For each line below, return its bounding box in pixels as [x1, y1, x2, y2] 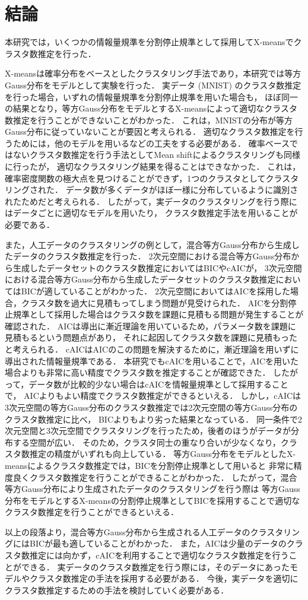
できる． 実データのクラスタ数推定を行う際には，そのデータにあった [21, 560, 290, 573]
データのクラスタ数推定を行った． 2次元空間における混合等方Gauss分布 [12, 250, 291, 262]
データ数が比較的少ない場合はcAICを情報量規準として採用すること [28, 377, 288, 390]
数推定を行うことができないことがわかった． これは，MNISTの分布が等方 [5, 113, 293, 126]
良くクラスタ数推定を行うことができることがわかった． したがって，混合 [12, 471, 297, 483]
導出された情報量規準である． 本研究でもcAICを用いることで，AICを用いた [5, 354, 299, 367]
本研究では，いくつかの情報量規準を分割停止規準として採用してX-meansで [5, 36, 294, 48]
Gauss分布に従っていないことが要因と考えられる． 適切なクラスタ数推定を [5, 125, 295, 138]
